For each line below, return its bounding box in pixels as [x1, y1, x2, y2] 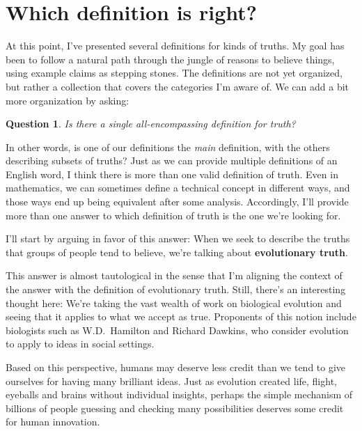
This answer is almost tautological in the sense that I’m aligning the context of [6, 268, 343, 283]
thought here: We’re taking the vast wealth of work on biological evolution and [6, 295, 342, 310]
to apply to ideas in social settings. [6, 336, 155, 351]
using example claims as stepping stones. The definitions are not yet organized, [6, 65, 343, 80]
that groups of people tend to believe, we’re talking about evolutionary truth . [6, 244, 348, 259]
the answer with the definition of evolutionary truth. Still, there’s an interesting [6, 282, 346, 297]
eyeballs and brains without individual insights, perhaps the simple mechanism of [6, 387, 353, 402]
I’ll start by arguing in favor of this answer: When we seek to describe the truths [6, 231, 350, 246]
